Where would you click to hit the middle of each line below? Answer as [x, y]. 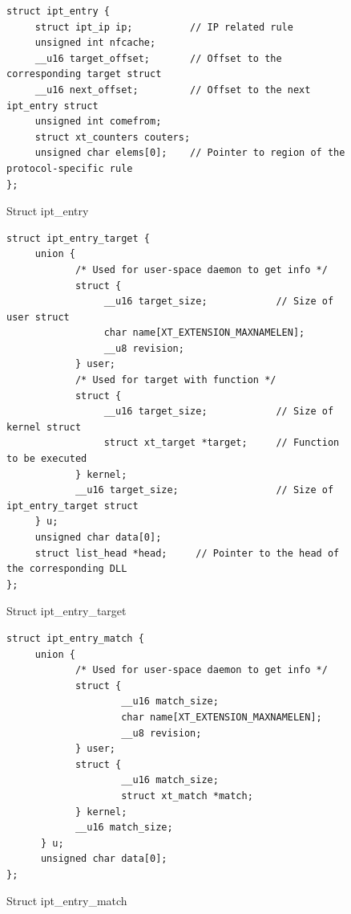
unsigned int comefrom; [98, 122]
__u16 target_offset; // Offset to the [158, 58]
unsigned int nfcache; [95, 43]
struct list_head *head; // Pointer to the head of [187, 553]
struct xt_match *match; [187, 796]
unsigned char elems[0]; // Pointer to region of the [190, 153]
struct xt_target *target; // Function [222, 443]
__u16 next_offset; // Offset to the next [173, 90]
